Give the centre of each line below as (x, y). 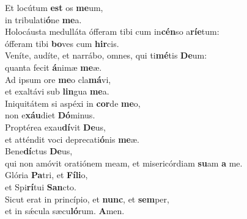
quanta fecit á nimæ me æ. (53, 67)
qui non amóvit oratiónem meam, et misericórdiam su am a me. (124, 163)
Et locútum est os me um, (54, 7)
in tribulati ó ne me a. (43, 19)
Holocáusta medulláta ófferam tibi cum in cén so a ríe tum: (112, 31)
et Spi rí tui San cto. (41, 186)
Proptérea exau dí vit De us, (55, 127)
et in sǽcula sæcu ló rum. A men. (65, 211)
